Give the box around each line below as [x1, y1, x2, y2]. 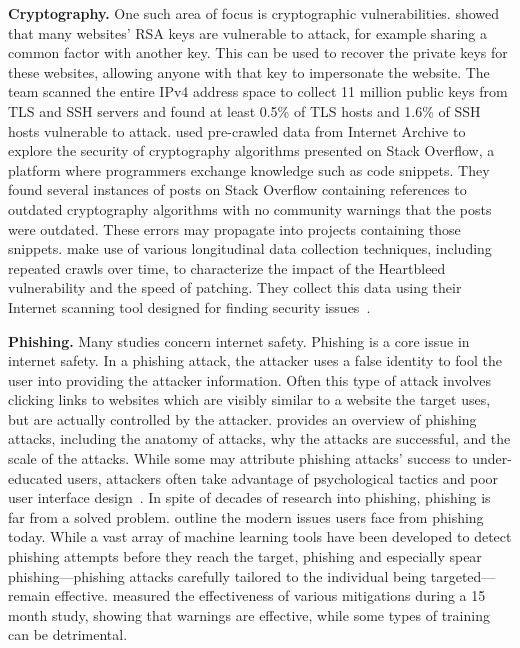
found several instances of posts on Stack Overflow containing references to [8, 179, 467, 200]
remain [8, 585, 51, 606]
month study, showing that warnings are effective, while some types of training [8, 604, 490, 625]
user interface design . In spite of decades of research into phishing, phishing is [8, 487, 491, 508]
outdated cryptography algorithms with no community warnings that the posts [8, 198, 492, 219]
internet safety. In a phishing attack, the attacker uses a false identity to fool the [8, 350, 502, 371]
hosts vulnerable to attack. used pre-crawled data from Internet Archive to [8, 120, 466, 141]
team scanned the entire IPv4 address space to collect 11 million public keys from [8, 81, 508, 102]
